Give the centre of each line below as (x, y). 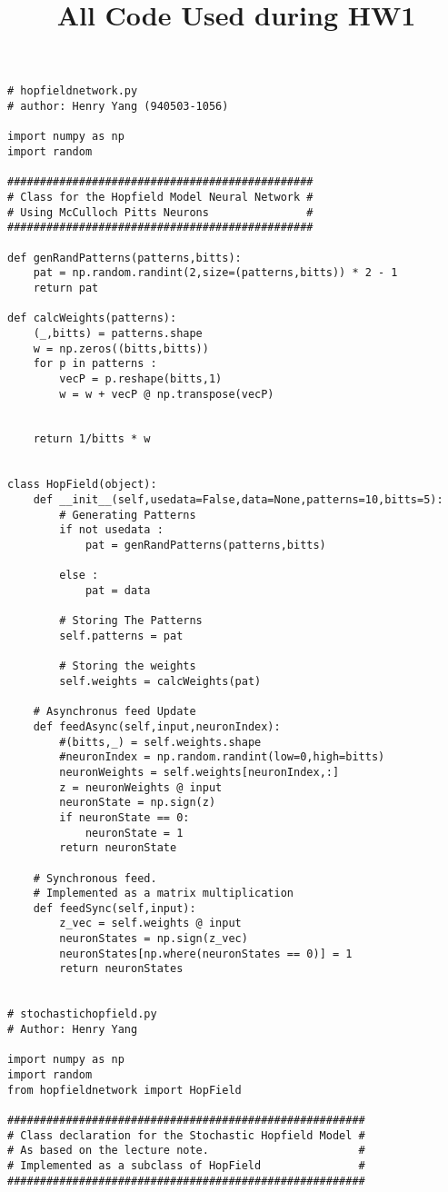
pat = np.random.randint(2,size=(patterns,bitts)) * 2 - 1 (215, 273)
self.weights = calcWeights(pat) (160, 681)
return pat (66, 288)
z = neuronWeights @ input (141, 787)
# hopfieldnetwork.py (73, 91)
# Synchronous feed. (95, 878)
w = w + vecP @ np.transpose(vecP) (167, 394)
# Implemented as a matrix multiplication (163, 894)
